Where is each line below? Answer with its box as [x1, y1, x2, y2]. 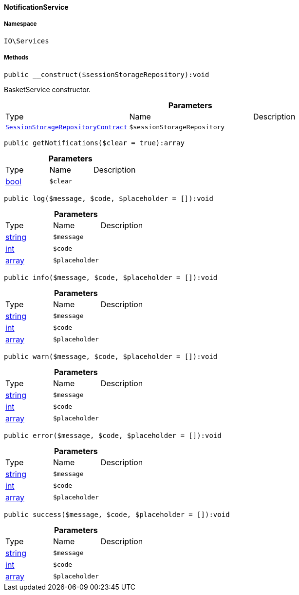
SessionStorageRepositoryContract [5, 123, 128, 131]
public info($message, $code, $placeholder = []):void [4, 273, 218, 281]
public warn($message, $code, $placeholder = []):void [4, 352, 218, 360]
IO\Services [4, 37, 49, 45]
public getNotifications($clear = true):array [4, 139, 185, 147]
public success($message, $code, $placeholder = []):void [4, 510, 230, 518]
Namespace [4, 20, 37, 28]
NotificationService [4, 3, 69, 11]
